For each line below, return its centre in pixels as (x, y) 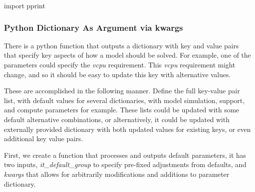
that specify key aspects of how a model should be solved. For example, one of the (127, 55)
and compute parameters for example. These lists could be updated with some (122, 110)
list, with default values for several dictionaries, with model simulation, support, (124, 100)
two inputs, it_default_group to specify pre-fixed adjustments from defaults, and (125, 164)
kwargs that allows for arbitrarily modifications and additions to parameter (117, 174)
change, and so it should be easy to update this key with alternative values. (117, 74)
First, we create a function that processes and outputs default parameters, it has (125, 155)
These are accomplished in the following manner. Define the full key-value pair (122, 91)
